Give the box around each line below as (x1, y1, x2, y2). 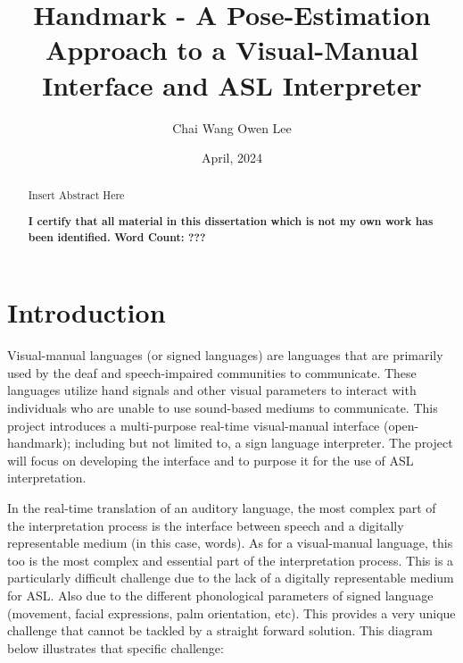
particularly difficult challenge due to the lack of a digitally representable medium (7, 568, 454, 587)
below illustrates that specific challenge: (7, 638, 224, 657)
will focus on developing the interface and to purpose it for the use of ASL (7, 450, 414, 469)
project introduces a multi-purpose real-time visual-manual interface (7, 415, 380, 434)
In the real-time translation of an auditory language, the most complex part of (7, 499, 436, 517)
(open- (383, 415, 419, 434)
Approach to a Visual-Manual (45, 31, 418, 68)
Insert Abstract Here (28, 188, 125, 203)
